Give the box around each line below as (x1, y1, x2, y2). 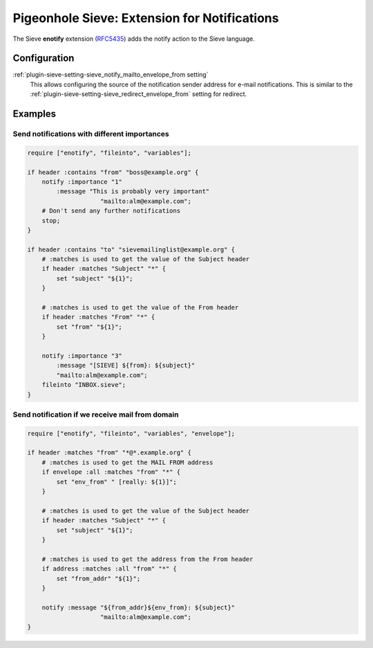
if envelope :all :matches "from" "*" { (41, 468, 181, 476)
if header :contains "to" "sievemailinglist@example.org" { (27, 245, 236, 254)
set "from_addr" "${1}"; (56, 574, 141, 582)
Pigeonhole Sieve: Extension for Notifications (12, 10, 279, 26)
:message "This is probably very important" (56, 187, 210, 196)
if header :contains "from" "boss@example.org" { (27, 168, 199, 176)
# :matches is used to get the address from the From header (41, 555, 254, 563)
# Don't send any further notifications (41, 207, 181, 215)
